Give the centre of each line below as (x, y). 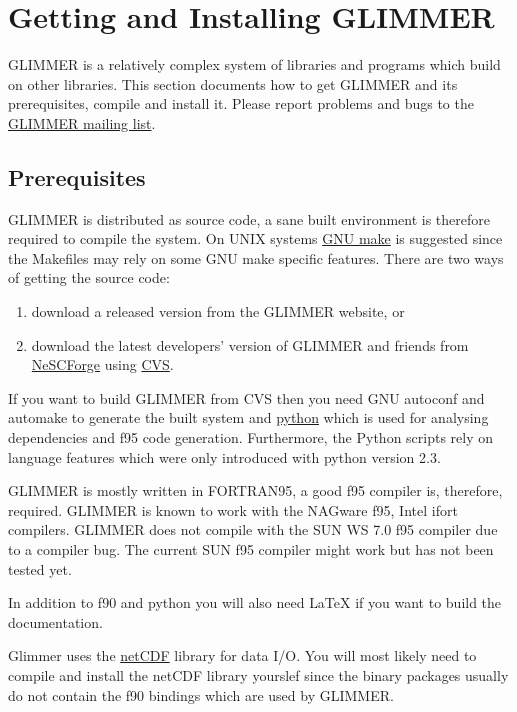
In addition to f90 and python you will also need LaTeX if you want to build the (255, 602)
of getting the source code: (89, 277)
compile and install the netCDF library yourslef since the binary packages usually (258, 674)
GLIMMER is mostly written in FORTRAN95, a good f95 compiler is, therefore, (255, 490)
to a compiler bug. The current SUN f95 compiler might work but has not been (251, 549)
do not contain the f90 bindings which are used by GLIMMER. (201, 694)
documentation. (55, 621)
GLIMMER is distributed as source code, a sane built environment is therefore (249, 218)
